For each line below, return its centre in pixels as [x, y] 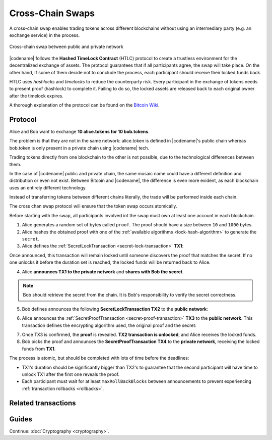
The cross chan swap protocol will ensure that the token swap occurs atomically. [93, 206]
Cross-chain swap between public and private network [66, 47]
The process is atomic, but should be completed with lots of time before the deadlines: [99, 358]
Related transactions [43, 403]
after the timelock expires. [37, 95]
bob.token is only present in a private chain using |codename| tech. [79, 148]
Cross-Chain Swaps [52, 13]
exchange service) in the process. [45, 35]
